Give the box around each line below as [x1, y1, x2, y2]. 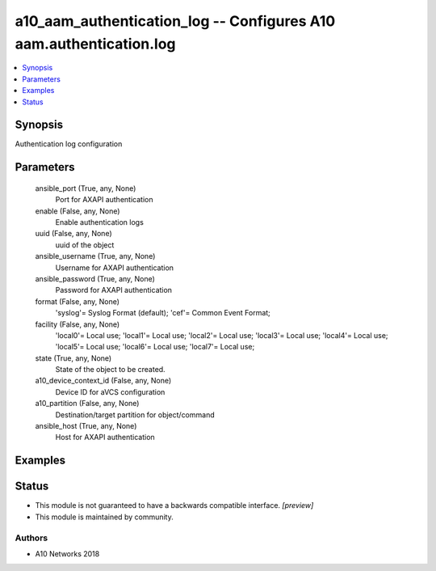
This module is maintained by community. [35, 512, 174, 522]
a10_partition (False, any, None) [35, 399, 140, 408]
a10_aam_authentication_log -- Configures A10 [15, 12, 336, 30]
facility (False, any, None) [35, 319, 120, 329]
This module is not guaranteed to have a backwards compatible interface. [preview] [35, 501, 314, 510]
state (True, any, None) [35, 353, 112, 363]
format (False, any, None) [35, 296, 120, 307]
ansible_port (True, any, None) [35, 183, 136, 193]
